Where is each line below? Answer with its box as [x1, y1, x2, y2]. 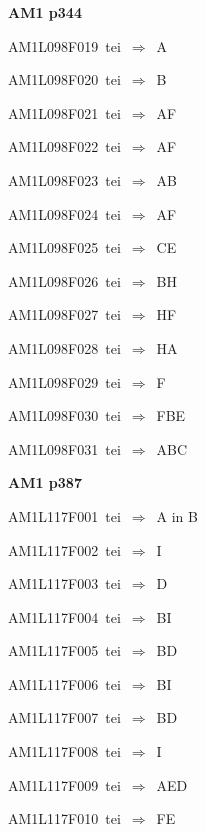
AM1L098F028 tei [8, 337, 121, 358]
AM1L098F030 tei [8, 405, 121, 426]
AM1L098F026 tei [8, 270, 121, 291]
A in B [156, 505, 198, 526]
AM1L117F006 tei [8, 673, 121, 694]
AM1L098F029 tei [8, 371, 121, 392]
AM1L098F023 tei [8, 169, 121, 190]
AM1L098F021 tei [8, 102, 121, 123]
